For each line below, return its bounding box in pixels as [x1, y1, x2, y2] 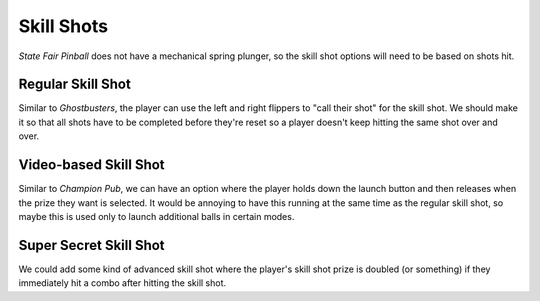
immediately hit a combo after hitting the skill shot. [18, 277, 227, 289]
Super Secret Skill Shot [18, 236, 165, 254]
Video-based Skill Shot [18, 156, 165, 174]
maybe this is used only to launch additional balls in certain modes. [18, 210, 295, 222]
